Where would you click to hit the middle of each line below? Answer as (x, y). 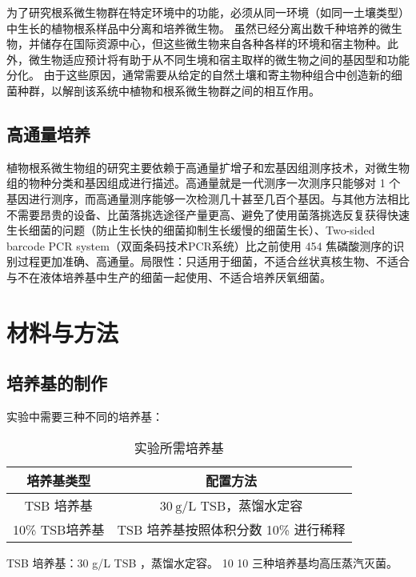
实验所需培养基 (179, 447)
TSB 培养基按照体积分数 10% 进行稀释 (231, 529)
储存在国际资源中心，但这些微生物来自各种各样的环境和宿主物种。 (213, 44)
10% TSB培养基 (59, 529)
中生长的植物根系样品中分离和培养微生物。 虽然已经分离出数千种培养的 (193, 28)
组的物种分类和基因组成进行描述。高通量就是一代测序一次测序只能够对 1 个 (204, 183)
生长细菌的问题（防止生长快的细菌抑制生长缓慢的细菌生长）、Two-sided (191, 230)
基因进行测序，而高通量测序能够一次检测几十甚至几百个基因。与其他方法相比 (208, 198)
